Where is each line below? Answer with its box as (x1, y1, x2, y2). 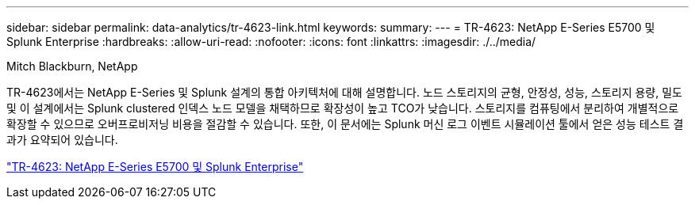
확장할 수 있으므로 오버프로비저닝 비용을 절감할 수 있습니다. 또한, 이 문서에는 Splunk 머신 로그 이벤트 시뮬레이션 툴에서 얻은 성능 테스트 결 (6, 117, 684, 131)
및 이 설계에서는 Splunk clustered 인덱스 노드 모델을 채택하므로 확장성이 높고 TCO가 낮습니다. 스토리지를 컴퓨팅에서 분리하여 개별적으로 (6, 101, 679, 115)
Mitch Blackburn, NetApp (6, 59, 138, 73)
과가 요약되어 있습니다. (6, 133, 118, 146)
